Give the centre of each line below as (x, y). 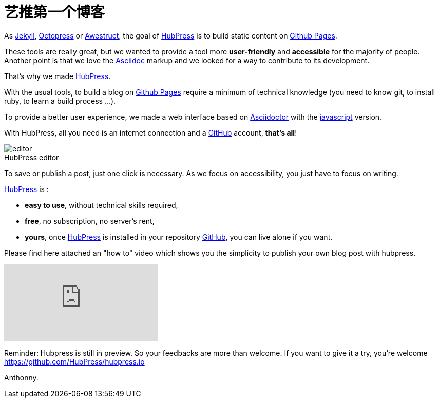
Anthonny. (21, 377)
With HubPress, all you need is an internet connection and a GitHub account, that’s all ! (151, 132)
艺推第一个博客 (55, 12)
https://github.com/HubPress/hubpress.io (74, 361)
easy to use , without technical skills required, (101, 205)
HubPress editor (32, 157)
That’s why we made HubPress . (58, 76)
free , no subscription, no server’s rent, (90, 221)
